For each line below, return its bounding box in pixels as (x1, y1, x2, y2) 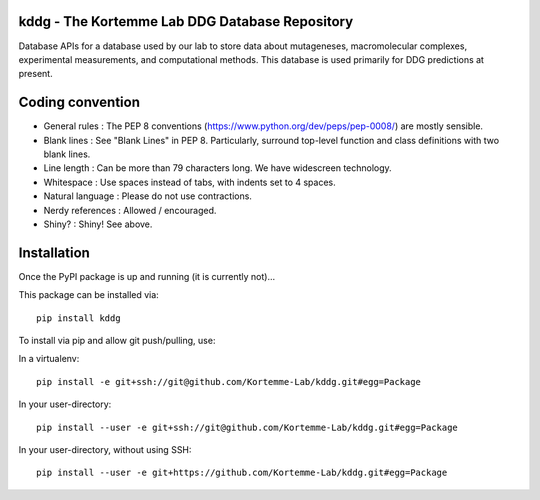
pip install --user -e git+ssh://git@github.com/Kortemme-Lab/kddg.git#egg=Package (36, 421, 459, 433)
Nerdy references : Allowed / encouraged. (43, 204, 217, 216)
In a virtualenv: (18, 353, 80, 365)
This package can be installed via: (18, 289, 159, 301)
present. (18, 68, 54, 80)
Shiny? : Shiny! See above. (43, 218, 153, 230)
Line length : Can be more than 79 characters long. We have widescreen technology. (43, 162, 392, 174)
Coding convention (18, 94, 140, 111)
